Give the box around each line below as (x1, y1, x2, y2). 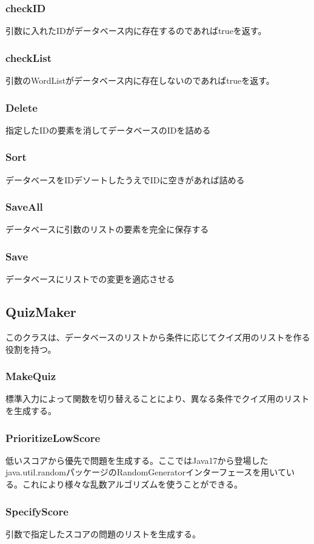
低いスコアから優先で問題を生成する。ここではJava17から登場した (5, 454, 269, 466)
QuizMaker (5, 302, 76, 321)
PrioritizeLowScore (5, 430, 101, 445)
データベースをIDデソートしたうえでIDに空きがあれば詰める (5, 173, 245, 186)
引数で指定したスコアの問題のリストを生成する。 (5, 527, 201, 540)
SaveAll (5, 199, 43, 214)
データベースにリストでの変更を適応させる (5, 273, 175, 285)
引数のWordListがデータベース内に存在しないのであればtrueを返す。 (5, 74, 275, 87)
